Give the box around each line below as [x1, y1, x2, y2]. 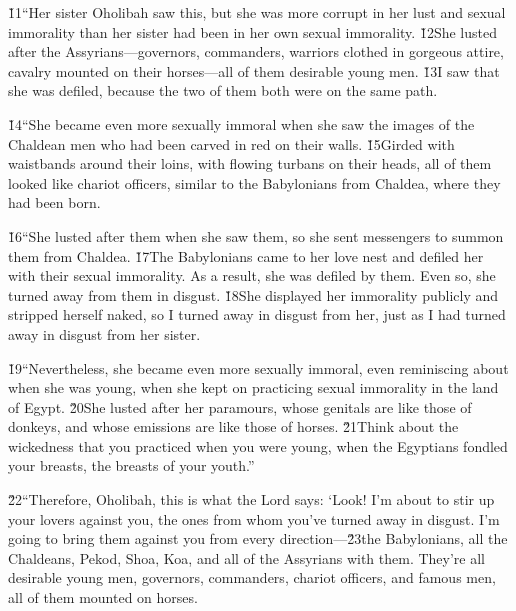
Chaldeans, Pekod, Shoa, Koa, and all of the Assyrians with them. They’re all [8, 547, 485, 568]
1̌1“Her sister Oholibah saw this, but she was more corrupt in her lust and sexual [8, 2, 506, 22]
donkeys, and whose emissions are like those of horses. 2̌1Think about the [8, 416, 459, 437]
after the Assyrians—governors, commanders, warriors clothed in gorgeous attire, [8, 41, 504, 62]
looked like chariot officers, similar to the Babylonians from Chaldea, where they [8, 172, 501, 193]
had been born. [8, 192, 101, 213]
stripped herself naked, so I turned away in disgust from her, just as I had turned [8, 304, 506, 325]
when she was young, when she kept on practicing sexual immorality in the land [8, 377, 499, 398]
